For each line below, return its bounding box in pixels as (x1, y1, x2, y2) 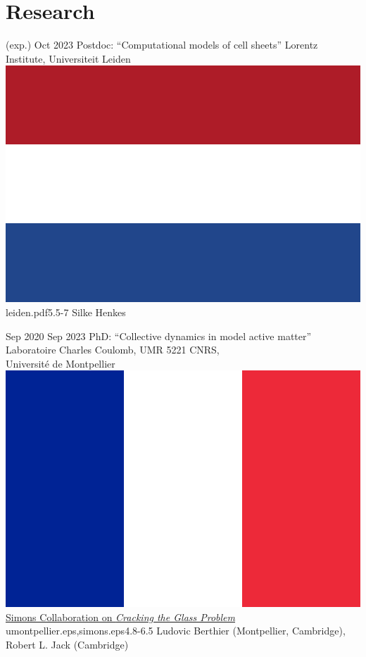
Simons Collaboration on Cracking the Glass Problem (6, 609, 236, 624)
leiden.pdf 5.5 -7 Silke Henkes (6, 304, 126, 319)
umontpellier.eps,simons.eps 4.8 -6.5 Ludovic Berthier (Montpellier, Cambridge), (6, 623, 346, 638)
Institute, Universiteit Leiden (6, 51, 131, 65)
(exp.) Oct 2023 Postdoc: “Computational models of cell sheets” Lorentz (6, 37, 318, 52)
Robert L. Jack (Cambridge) (6, 637, 129, 652)
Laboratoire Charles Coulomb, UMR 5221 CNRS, (6, 342, 220, 357)
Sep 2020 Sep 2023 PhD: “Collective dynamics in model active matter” (6, 328, 312, 343)
